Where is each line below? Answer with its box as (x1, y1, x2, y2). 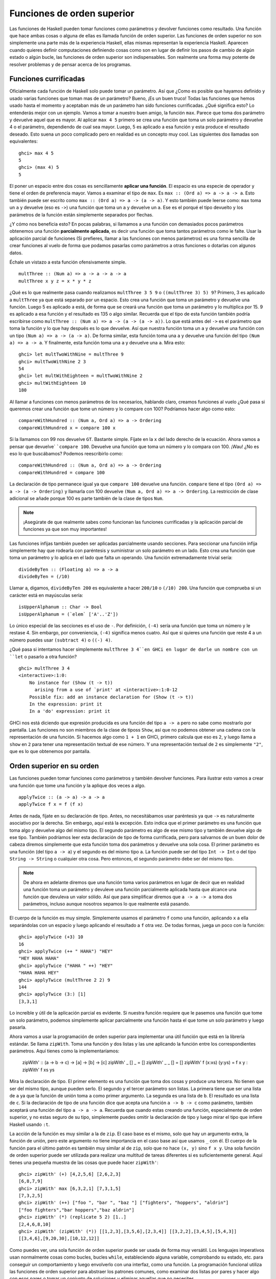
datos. (9, 250, 23, 256)
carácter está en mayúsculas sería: (9, 592, 83, 598)
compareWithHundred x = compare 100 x (18, 425, 116, 431)
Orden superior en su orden (9, 762, 99, 770)
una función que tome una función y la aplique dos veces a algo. (9, 782, 146, 788)
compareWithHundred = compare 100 (18, 470, 105, 475)
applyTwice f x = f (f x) (18, 801, 84, 807)
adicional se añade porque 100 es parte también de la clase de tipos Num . (9, 495, 164, 501)
